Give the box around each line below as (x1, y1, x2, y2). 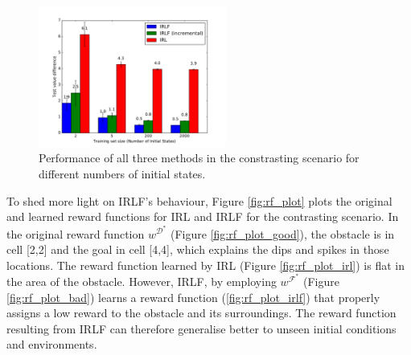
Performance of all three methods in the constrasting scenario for (39, 149, 360, 166)
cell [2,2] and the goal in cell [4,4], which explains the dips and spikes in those (6, 241, 389, 258)
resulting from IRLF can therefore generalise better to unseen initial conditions (6, 320, 397, 337)
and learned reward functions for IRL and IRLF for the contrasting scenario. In (6, 208, 399, 225)
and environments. (6, 336, 97, 353)
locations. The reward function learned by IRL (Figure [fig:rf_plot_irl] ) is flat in (6, 256, 405, 273)
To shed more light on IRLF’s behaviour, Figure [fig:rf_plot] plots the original (6, 192, 393, 209)
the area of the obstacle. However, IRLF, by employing (6, 272, 277, 289)
